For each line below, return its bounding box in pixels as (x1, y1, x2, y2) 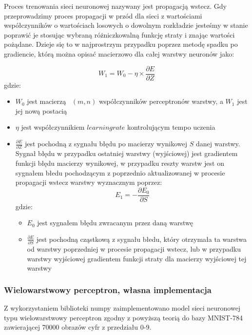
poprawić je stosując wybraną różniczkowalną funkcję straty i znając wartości (4, 29, 235, 39)
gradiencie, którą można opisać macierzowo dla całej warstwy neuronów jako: (4, 48, 234, 59)
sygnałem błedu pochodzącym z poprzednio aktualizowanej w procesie (15, 167, 225, 177)
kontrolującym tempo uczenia (127, 122, 215, 132)
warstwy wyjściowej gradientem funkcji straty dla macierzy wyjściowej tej (27, 253, 247, 263)
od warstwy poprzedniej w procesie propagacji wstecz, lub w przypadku (27, 244, 241, 254)
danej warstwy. (195, 138, 240, 148)
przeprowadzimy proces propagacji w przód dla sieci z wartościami (4, 10, 202, 20)
